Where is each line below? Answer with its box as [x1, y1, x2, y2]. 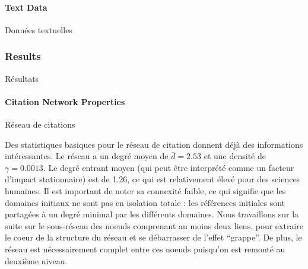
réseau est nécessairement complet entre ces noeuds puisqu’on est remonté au [5, 242, 285, 255]
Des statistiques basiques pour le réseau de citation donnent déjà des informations [5, 138, 303, 150]
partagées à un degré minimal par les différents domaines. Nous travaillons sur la [5, 208, 299, 220]
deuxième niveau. [5, 254, 68, 267]
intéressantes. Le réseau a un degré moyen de [5, 150, 169, 162]
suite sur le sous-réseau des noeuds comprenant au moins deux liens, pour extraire [5, 219, 303, 232]
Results [5, 49, 41, 64]
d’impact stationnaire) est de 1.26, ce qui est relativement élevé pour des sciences [5, 173, 300, 185]
